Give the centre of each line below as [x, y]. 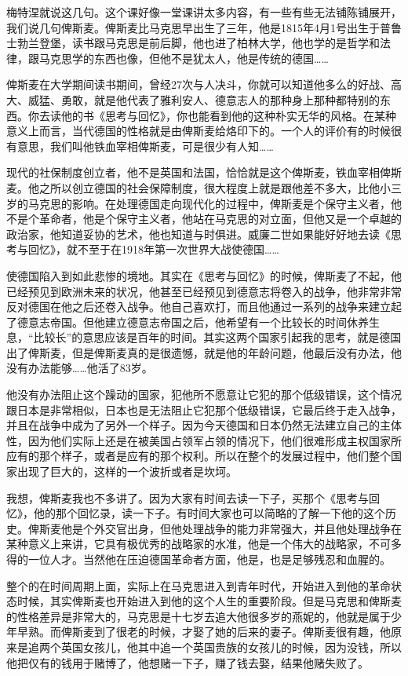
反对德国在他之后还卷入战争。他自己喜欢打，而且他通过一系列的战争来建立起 [204, 307]
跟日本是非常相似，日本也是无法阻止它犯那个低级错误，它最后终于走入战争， [204, 409]
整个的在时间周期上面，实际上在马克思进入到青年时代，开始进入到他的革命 [199, 585]
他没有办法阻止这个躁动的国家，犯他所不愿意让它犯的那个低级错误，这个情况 [204, 395]
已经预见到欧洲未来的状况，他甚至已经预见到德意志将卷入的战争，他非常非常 [204, 291]
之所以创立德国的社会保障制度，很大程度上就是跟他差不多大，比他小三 [220, 187]
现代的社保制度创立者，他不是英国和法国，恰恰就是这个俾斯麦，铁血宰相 [193, 172]
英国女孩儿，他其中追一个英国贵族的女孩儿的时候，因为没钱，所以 [231, 647]
